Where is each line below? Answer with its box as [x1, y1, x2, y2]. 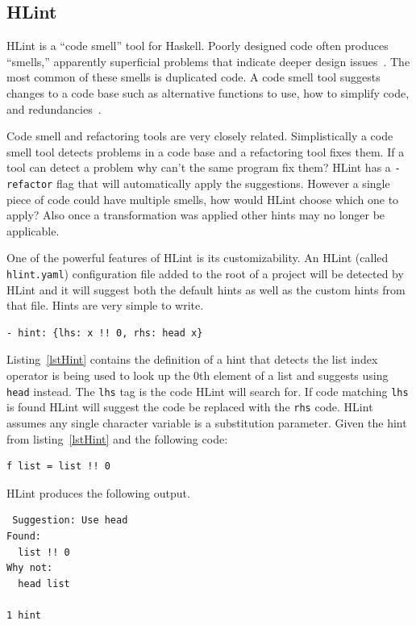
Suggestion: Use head [12, 515, 128, 527]
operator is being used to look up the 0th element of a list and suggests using [6, 367, 389, 384]
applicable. [6, 222, 60, 239]
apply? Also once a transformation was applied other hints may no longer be [6, 206, 385, 223]
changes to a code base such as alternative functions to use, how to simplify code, [6, 84, 410, 101]
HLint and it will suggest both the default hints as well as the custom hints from [6, 281, 406, 298]
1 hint [6, 609, 41, 621]
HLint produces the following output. [6, 484, 190, 501]
